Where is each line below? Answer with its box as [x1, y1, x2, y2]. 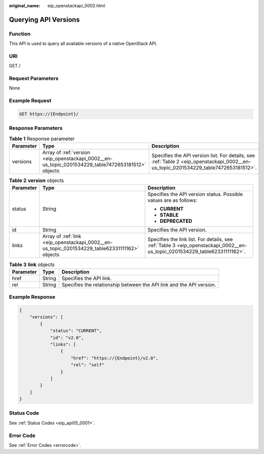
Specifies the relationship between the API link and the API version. [61, 281, 216, 288]
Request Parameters [9, 75, 59, 82]
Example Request [9, 98, 51, 104]
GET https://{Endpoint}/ [19, 111, 79, 117]
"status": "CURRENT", [50, 328, 102, 334]
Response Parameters [9, 125, 63, 132]
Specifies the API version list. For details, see [151, 152, 255, 159]
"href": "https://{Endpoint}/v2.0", [71, 355, 159, 361]
